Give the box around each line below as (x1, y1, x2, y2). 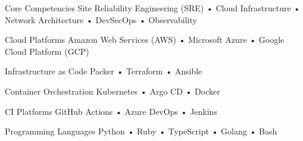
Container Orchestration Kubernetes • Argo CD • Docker (5, 84, 220, 97)
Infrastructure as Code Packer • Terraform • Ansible (5, 65, 202, 77)
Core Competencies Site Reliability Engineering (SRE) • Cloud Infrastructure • (5, 2, 301, 14)
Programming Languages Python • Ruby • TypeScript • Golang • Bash (5, 125, 277, 137)
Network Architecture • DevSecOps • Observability (5, 13, 197, 26)
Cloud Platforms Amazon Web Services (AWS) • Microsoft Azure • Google (5, 33, 285, 46)
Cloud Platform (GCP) (5, 45, 89, 57)
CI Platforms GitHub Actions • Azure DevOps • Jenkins (5, 105, 217, 117)
